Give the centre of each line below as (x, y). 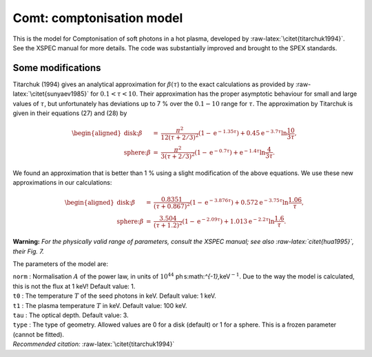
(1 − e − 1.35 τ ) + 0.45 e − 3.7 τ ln (243, 133)
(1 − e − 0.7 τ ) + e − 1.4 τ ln (230, 152)
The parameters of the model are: (61, 264)
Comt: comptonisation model (98, 18)
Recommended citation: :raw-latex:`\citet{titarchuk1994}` (94, 344)
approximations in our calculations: (62, 183)
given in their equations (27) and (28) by (70, 113)
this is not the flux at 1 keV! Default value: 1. (74, 286)
